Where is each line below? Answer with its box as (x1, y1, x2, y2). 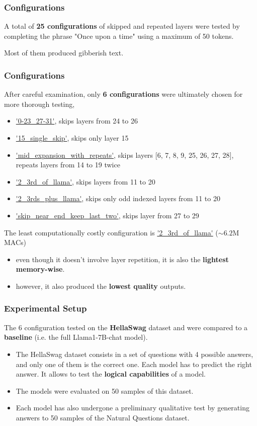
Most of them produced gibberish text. (4, 47, 124, 58)
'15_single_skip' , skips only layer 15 (16, 133, 129, 143)
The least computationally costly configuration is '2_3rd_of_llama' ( (4, 227, 218, 237)
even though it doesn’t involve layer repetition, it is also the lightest (16, 254, 229, 264)
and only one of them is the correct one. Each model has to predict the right (16, 358, 252, 369)
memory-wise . (16, 264, 65, 274)
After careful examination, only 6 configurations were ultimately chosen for (4, 89, 243, 99)
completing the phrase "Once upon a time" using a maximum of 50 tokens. (4, 30, 234, 41)
